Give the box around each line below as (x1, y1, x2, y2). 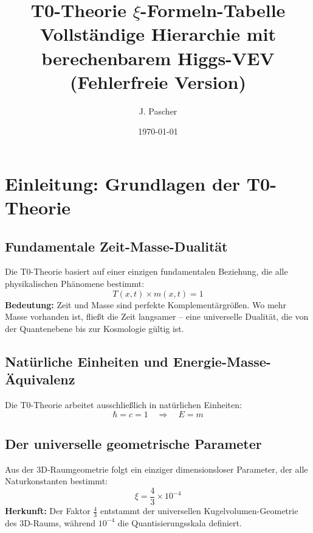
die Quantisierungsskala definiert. (117, 516, 242, 529)
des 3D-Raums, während (5, 516, 96, 529)
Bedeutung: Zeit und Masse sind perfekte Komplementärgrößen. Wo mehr (5, 298, 287, 311)
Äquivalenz (5, 370, 75, 389)
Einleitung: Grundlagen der (5, 171, 240, 196)
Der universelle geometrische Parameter (5, 434, 262, 453)
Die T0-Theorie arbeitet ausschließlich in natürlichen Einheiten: (5, 398, 242, 411)
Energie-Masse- (173, 351, 271, 370)
